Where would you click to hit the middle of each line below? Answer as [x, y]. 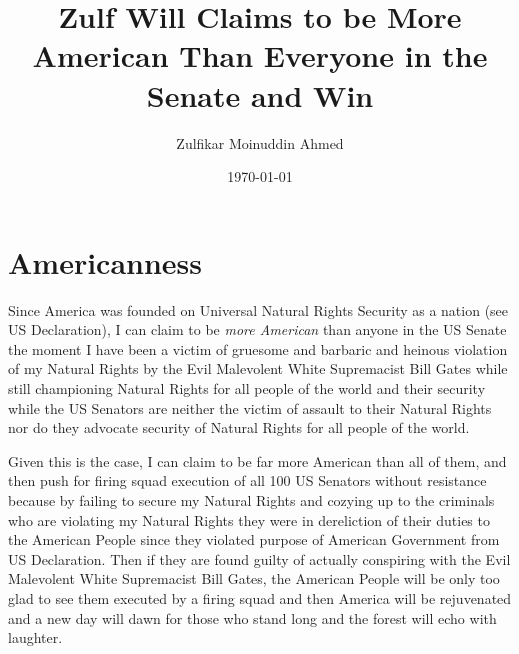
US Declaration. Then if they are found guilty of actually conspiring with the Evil [259, 558]
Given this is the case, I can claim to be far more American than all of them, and [257, 460]
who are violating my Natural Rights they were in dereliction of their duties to [249, 519]
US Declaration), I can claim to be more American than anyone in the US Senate [257, 329]
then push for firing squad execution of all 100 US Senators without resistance [247, 480]
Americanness [105, 261]
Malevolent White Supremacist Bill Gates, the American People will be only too [254, 578]
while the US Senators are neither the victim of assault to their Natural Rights [250, 407]
